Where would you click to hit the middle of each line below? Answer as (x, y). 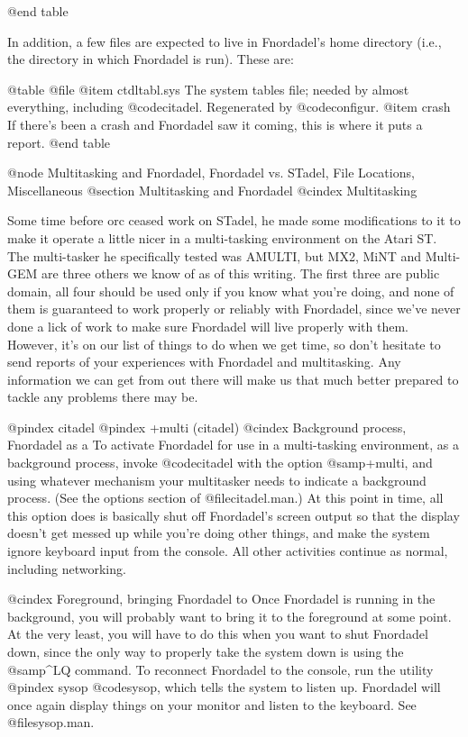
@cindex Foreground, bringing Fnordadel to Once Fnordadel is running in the (221, 599)
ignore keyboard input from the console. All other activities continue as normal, (228, 551)
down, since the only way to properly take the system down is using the (206, 651)
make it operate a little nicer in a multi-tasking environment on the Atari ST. (222, 237)
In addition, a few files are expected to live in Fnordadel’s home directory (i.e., (225, 41)
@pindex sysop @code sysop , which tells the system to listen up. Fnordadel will (224, 687)
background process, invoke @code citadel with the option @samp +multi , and (220, 463)
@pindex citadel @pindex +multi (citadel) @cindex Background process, (207, 427)
